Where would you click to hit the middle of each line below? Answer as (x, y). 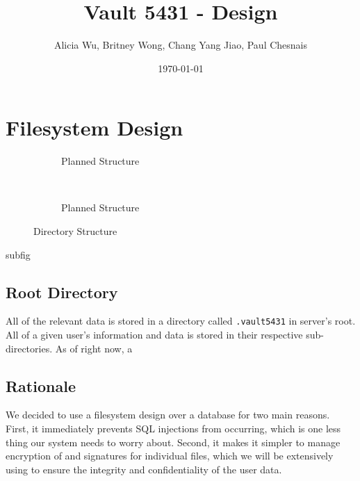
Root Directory (62, 292)
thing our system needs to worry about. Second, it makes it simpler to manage (173, 442)
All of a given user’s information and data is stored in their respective (154, 335)
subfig (18, 254)
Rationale (41, 385)
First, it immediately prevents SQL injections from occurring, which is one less (173, 429)
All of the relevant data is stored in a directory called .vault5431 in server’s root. (181, 321)
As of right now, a (94, 348)
